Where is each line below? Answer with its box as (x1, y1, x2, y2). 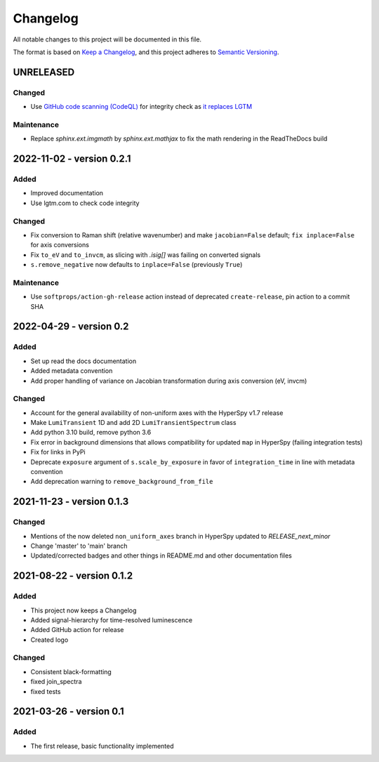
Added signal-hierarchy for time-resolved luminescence (30, 615, 193, 624)
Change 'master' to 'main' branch (30, 541, 128, 550)
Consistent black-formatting (30, 667, 112, 676)
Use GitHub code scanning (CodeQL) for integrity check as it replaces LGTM (30, 103, 253, 111)
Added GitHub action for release (30, 626, 124, 634)
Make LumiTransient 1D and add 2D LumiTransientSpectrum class (30, 419, 237, 427)
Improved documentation (30, 189, 104, 197)
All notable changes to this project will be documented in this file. (13, 35, 202, 44)
